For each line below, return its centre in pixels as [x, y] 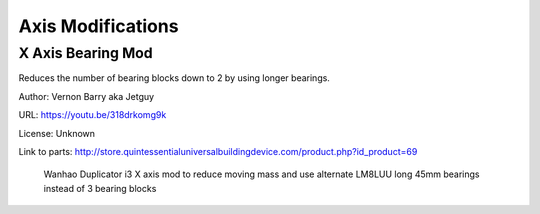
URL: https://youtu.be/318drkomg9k [92, 115]
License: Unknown [56, 133]
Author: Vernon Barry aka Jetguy [86, 96]
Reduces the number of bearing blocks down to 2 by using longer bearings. [174, 78]
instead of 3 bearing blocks [100, 188]
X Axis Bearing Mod [86, 53]
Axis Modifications [98, 26]
